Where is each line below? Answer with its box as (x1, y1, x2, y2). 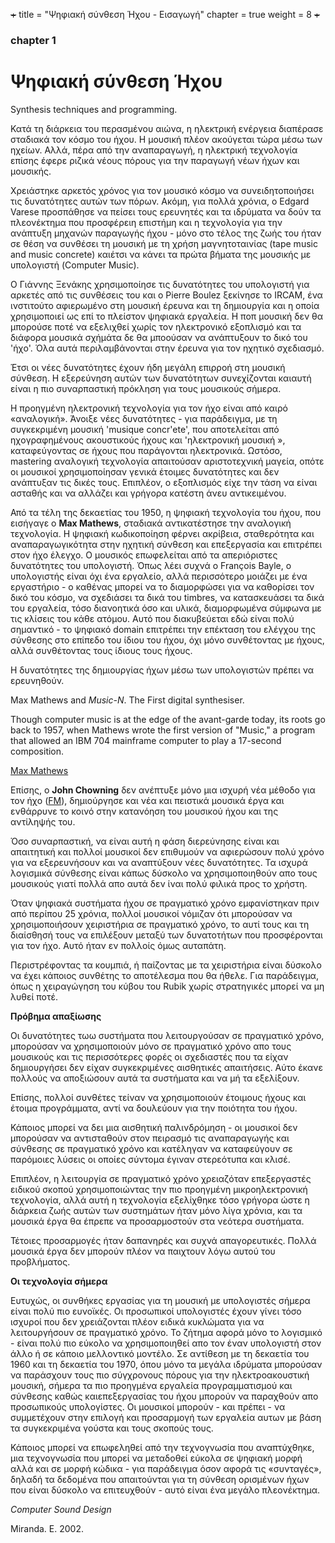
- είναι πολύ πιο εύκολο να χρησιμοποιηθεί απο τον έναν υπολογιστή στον (10, 1337, 322, 1349)
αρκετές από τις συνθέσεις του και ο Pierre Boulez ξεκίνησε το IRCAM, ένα (10, 289, 323, 301)
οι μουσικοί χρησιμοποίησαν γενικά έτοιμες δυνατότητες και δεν (10, 465, 280, 478)
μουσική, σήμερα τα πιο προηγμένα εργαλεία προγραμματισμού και (10, 1379, 293, 1391)
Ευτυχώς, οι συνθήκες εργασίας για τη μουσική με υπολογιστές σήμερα (10, 1294, 311, 1306)
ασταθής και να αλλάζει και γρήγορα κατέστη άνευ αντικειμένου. (10, 487, 287, 499)
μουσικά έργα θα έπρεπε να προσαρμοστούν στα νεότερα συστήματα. (10, 1215, 305, 1227)
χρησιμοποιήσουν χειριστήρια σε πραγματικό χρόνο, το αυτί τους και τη (10, 918, 310, 930)
